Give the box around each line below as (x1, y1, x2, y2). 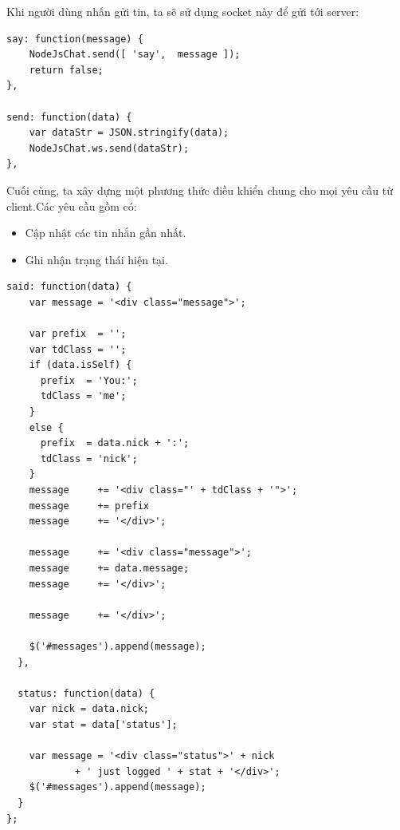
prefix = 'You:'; (40, 374, 138, 386)
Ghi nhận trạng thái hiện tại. (25, 251, 168, 267)
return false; (29, 64, 104, 76)
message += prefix (29, 500, 149, 512)
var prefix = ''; (29, 328, 127, 340)
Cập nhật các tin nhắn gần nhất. (25, 224, 186, 241)
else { (29, 421, 64, 433)
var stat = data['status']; (29, 718, 178, 730)
